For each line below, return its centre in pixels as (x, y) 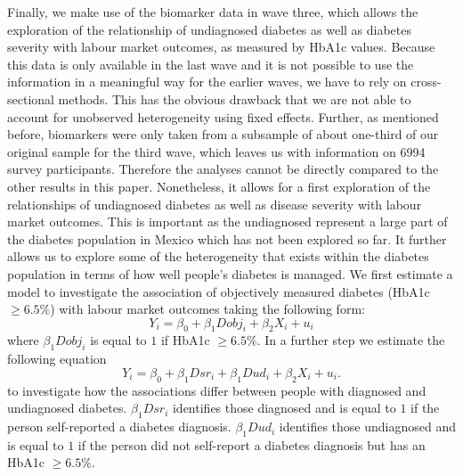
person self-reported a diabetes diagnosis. (119, 427)
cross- (426, 82)
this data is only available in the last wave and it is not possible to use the (211, 64)
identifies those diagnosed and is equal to (284, 408)
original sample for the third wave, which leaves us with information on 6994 (216, 151)
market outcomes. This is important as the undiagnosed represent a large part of (227, 222)
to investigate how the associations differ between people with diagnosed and (217, 390)
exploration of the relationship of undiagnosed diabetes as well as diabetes (210, 29)
